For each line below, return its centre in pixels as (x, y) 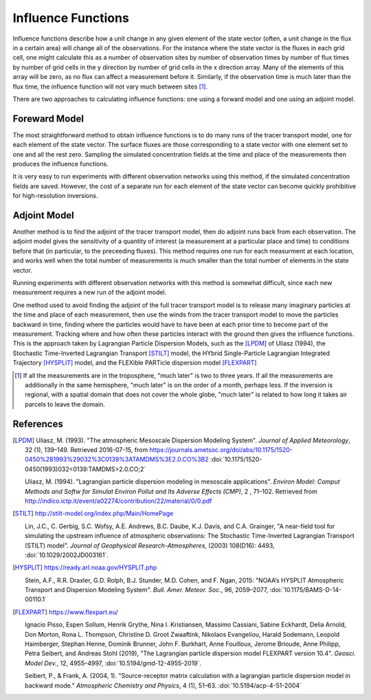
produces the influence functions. (61, 163)
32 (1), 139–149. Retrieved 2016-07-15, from (87, 449)
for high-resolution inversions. (55, 196)
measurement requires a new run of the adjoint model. (90, 293)
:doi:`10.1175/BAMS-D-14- (306, 590)
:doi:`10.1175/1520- (236, 460)
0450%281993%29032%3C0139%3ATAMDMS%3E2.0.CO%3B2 (117, 460)
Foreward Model (48, 118)
